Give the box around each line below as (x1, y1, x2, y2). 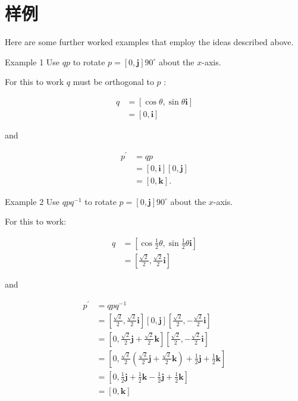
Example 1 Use (5, 55, 60, 68)
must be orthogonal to (73, 75, 154, 88)
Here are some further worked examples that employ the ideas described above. (5, 36, 294, 48)
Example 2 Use (5, 195, 60, 207)
